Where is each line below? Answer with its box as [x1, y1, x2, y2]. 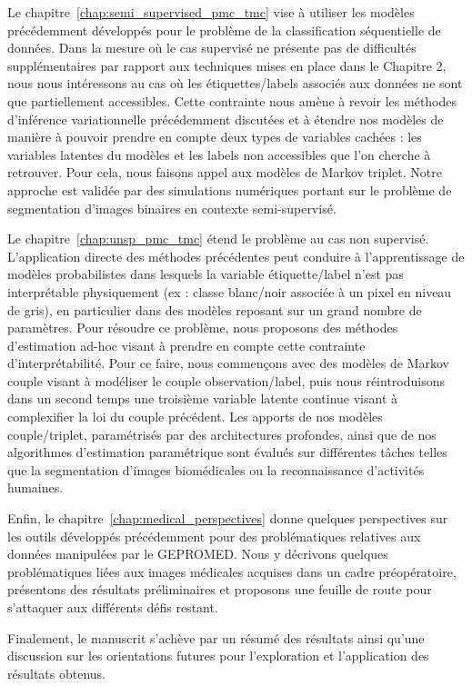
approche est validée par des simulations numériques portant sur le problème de [7, 180, 452, 199]
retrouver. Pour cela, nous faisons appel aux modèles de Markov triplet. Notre [7, 163, 442, 182]
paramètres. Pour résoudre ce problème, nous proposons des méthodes [7, 318, 398, 337]
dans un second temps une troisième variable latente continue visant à [7, 389, 397, 408]
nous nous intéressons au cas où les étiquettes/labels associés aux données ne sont [7, 74, 463, 93]
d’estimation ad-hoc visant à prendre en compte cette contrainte [7, 335, 366, 354]
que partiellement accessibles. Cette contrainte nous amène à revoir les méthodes [7, 91, 457, 110]
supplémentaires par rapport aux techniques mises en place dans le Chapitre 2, [7, 55, 447, 75]
